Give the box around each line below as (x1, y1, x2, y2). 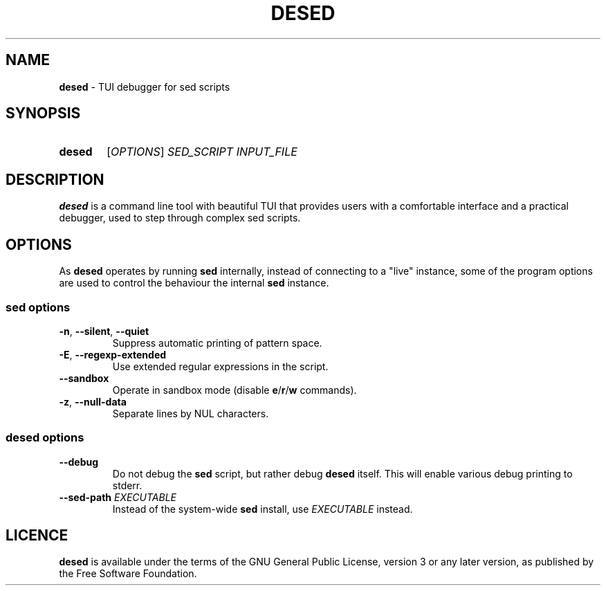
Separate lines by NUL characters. (112, 407, 269, 419)
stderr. (112, 479, 143, 491)
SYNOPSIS (6, 104, 81, 122)
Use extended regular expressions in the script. (112, 360, 329, 372)
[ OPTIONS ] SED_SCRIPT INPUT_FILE (107, 145, 297, 159)
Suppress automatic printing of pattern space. (112, 336, 322, 349)
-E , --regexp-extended (59, 348, 167, 361)
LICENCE (6, 527, 68, 545)
